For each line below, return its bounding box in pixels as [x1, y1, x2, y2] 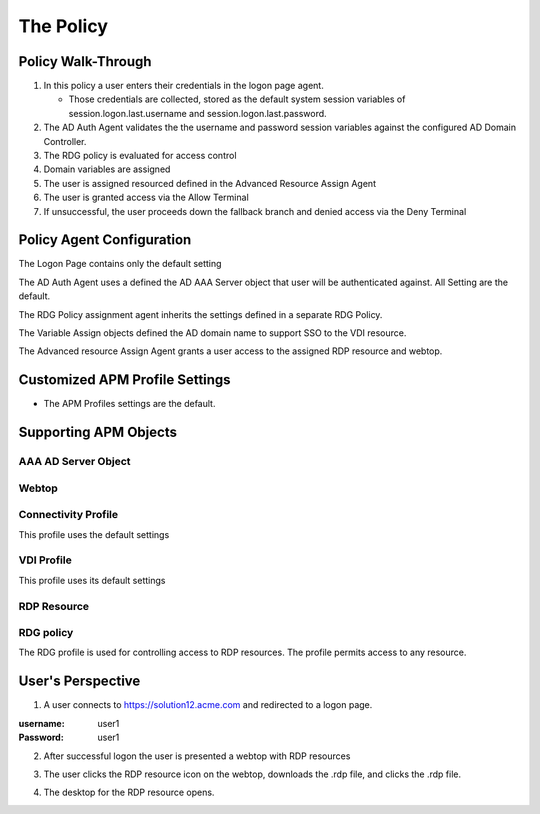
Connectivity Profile [18, 508, 119, 522]
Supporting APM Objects [18, 424, 177, 441]
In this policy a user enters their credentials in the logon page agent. [43, 80, 324, 92]
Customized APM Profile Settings [18, 371, 231, 389]
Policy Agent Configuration [18, 231, 192, 249]
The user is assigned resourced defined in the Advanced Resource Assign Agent [43, 177, 377, 189]
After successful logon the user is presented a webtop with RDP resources [43, 750, 351, 762]
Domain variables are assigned [43, 163, 171, 175]
